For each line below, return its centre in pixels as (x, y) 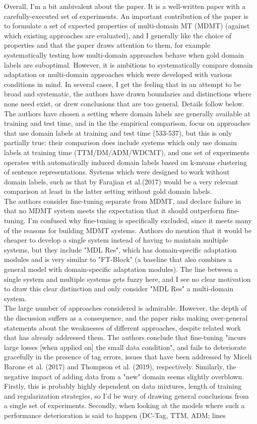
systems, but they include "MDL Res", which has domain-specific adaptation (120, 249)
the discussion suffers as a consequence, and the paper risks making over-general (126, 318)
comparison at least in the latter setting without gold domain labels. (108, 191)
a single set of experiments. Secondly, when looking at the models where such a (124, 405)
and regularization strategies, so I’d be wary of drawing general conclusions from (127, 395)
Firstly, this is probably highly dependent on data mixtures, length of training (123, 386)
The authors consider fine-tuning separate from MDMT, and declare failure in (123, 201)
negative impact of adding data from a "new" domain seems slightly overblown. (124, 376)
